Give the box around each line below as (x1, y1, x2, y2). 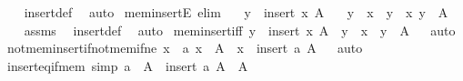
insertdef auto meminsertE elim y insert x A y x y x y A (24, 3, 448, 21)
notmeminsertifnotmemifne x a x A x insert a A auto (6, 38, 363, 57)
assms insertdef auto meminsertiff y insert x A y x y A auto (24, 20, 456, 39)
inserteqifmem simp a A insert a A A (6, 56, 248, 75)
